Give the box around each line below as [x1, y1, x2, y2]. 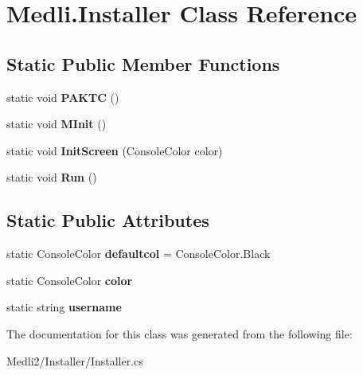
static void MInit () [6, 115, 107, 132]
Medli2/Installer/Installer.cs [6, 352, 143, 369]
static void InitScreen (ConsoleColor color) [6, 142, 223, 158]
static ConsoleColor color [6, 271, 133, 288]
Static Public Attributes [6, 208, 209, 232]
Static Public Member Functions [6, 51, 280, 76]
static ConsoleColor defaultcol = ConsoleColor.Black [6, 245, 271, 262]
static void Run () [6, 169, 97, 186]
